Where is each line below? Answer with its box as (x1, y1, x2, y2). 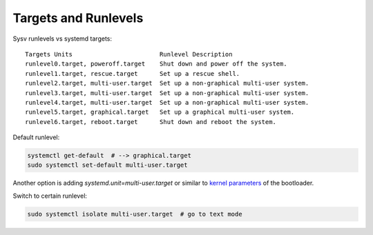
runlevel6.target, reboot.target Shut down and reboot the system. (25, 118, 276, 125)
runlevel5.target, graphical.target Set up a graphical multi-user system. (25, 108, 295, 116)
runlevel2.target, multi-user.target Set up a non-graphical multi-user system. (25, 79, 309, 88)
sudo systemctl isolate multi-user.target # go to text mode (27, 210, 242, 218)
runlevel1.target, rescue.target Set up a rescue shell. (25, 70, 240, 77)
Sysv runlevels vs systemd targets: (12, 34, 113, 43)
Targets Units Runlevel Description (25, 50, 233, 58)
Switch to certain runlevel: (12, 192, 88, 200)
